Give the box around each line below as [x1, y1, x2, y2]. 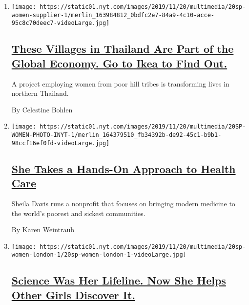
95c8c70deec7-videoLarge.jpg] [11, 20, 110, 27]
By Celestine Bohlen [11, 104, 73, 114]
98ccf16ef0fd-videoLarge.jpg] [11, 139, 110, 147]
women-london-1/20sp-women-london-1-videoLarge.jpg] [11, 251, 187, 259]
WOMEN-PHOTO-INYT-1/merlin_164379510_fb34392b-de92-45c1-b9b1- [11, 131, 222, 138]
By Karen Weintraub [11, 224, 75, 235]
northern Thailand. [11, 88, 69, 98]
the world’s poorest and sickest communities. [11, 208, 145, 218]
